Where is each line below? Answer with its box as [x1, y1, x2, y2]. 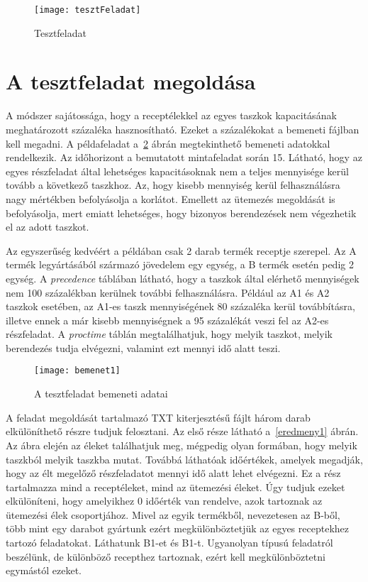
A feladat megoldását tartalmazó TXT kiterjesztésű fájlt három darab [6, 410, 311, 424]
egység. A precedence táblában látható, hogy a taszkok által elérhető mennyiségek [6, 270, 359, 285]
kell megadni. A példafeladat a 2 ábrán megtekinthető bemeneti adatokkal [6, 136, 330, 150]
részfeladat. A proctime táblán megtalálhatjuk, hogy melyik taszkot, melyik [6, 326, 333, 341]
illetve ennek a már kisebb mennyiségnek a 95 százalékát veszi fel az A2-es [6, 312, 329, 327]
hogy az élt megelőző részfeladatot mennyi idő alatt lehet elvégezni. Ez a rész [6, 466, 341, 481]
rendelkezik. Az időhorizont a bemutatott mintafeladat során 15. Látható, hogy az [6, 150, 362, 165]
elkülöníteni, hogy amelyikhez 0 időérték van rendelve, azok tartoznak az [6, 493, 323, 508]
